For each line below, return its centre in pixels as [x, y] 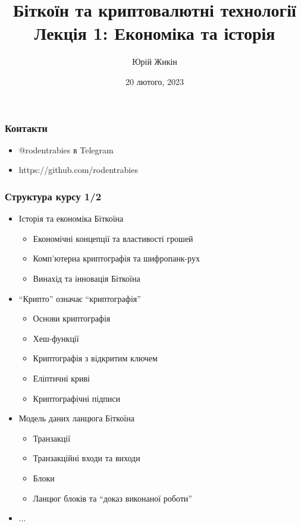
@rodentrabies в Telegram [66, 149]
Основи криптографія [72, 318]
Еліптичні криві [62, 378]
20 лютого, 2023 [155, 81]
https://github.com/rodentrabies [78, 170]
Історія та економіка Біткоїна [71, 218]
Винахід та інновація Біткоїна [87, 278]
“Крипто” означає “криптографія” [80, 298]
